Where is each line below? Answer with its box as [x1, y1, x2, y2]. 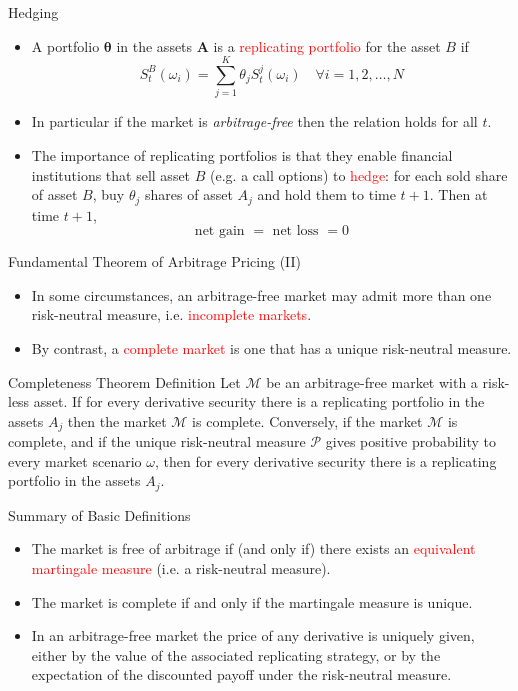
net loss [272, 224, 319, 239]
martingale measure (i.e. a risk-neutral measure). [31, 557, 331, 578]
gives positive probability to [325, 431, 496, 452]
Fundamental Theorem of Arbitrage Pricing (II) [8, 251, 302, 272]
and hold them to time [257, 184, 396, 205]
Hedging [8, 2, 59, 22]
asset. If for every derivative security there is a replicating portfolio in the [33, 391, 485, 412]
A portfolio [31, 35, 100, 56]
